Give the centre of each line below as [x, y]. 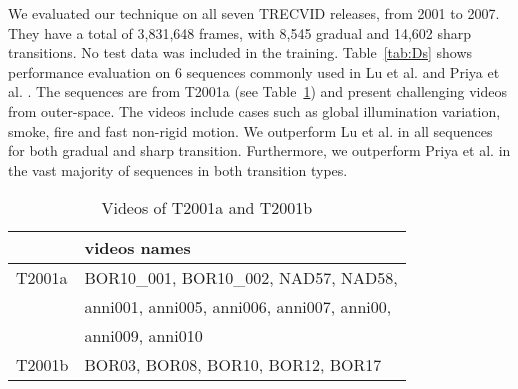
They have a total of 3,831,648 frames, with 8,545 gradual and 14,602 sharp [240, 32]
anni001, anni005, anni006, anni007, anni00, [238, 307]
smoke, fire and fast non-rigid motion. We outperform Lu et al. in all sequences [250, 130]
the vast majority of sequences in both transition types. [178, 169]
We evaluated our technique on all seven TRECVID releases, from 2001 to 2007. [254, 13]
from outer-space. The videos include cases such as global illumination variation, [254, 110]
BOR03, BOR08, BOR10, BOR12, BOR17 [233, 365]
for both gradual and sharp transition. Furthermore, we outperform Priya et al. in [259, 150]
